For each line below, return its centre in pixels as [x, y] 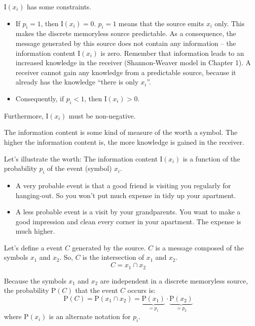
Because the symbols [35, 280]
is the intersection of [113, 257]
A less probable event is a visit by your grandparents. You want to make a [128, 212]
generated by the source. [109, 247]
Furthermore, [24, 115]
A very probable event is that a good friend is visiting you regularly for [123, 185]
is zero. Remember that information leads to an [172, 53]
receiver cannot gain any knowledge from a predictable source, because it [126, 72]
